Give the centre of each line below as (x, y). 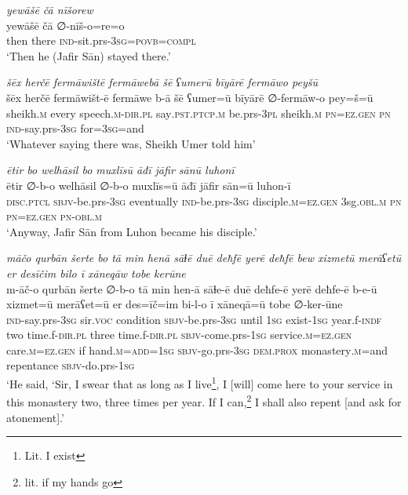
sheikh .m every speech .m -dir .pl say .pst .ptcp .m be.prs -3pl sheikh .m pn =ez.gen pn (199, 113)
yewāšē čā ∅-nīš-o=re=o (66, 25)
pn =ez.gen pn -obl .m (55, 216)
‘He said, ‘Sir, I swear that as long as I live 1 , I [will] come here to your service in (200, 382)
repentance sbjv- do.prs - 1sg (71, 365)
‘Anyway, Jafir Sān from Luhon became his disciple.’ (132, 231)
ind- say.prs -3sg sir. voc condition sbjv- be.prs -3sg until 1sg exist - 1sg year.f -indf (194, 319)
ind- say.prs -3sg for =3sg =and (75, 128)
